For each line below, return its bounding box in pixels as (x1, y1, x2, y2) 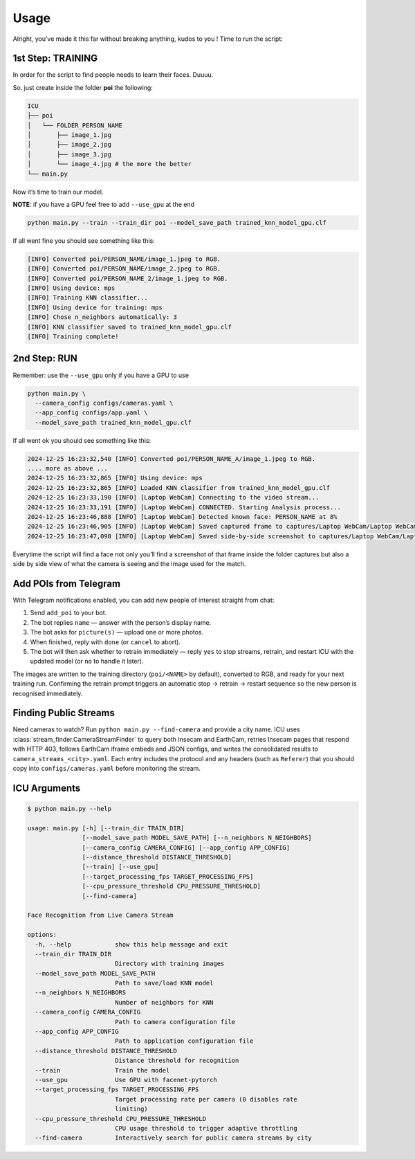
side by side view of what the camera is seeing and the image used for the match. (12, 560, 246, 568)
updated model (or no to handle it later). (30, 657, 144, 666)
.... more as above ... (27, 464, 109, 473)
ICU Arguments (12, 782, 81, 794)
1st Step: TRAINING (12, 53, 98, 64)
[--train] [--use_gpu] (82, 863, 159, 871)
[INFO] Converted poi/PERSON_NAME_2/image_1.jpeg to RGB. (27, 274, 228, 282)
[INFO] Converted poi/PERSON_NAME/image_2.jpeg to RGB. (27, 265, 221, 273)
